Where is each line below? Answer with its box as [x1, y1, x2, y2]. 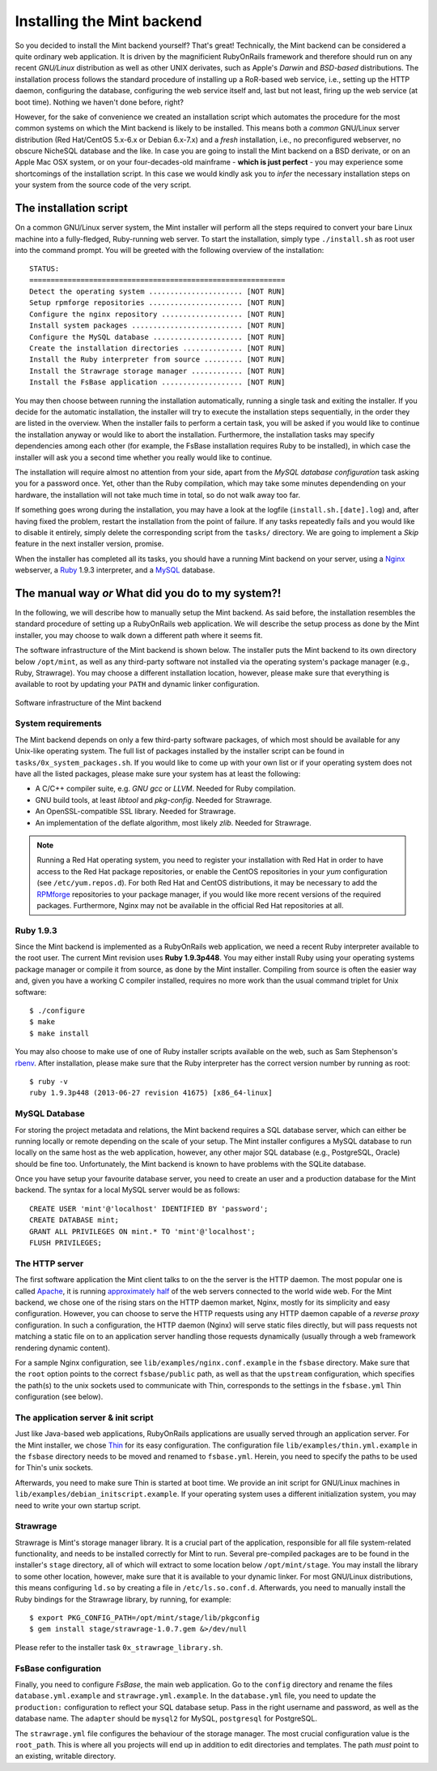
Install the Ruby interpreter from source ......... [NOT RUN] [29, 355, 286, 364]
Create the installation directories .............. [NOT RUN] [29, 344, 286, 353]
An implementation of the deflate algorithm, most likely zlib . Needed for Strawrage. [35, 817, 312, 827]
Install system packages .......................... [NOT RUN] [29, 321, 286, 330]
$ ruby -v [29, 1077, 68, 1086]
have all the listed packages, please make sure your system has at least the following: [15, 769, 301, 778]
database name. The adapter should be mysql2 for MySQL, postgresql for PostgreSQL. [15, 1713, 317, 1723]
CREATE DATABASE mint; [29, 1216, 120, 1224]
